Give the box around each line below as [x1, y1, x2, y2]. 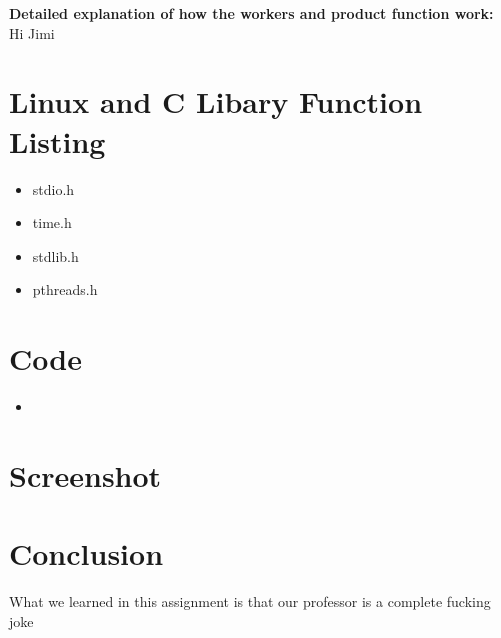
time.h [32, 212, 72, 233]
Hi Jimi [9, 22, 55, 43]
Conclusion [9, 533, 164, 574]
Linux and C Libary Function [9, 81, 423, 122]
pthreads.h [32, 279, 98, 300]
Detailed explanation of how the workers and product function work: [9, 3, 494, 23]
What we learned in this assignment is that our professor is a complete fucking [9, 591, 491, 612]
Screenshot [9, 454, 162, 495]
